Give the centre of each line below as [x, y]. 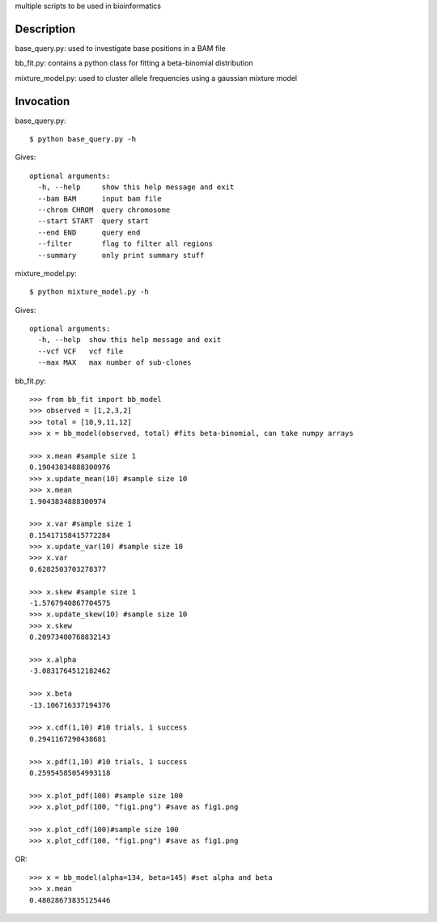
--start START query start [93, 221]
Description [45, 29]
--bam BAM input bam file [100, 199]
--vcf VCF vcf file [81, 351]
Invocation [42, 101]
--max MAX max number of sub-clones [115, 363]
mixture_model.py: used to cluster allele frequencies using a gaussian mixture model [156, 78]
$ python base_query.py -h [83, 139]
